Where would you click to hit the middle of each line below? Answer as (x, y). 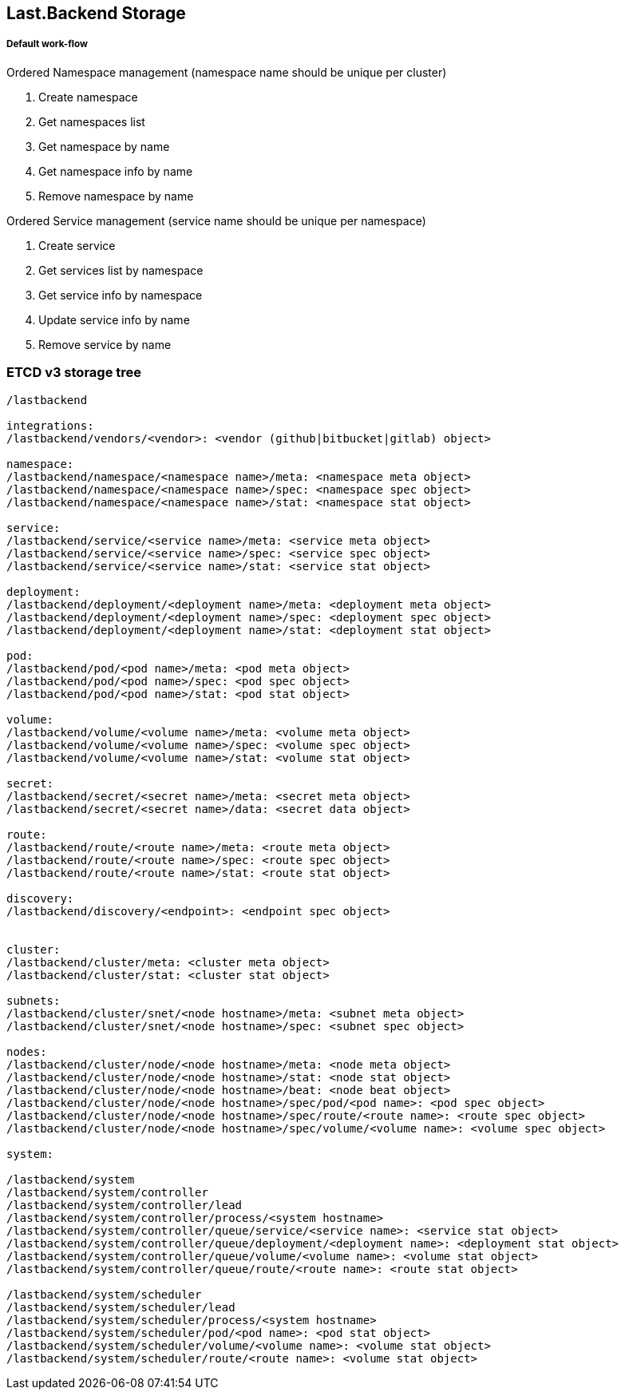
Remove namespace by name (116, 196)
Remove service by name (105, 344)
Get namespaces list (92, 121)
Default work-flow (47, 44)
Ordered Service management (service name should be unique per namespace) (216, 220)
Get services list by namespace (121, 270)
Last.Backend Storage (96, 13)
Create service (77, 245)
